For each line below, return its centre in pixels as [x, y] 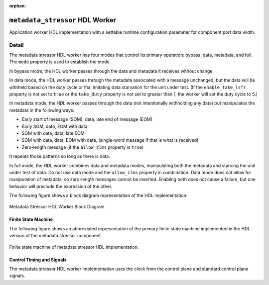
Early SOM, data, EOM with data [55, 126]
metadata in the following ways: [42, 110]
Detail [16, 45]
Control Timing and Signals [38, 260]
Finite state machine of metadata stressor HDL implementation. [74, 247]
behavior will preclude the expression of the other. [61, 186]
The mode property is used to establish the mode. [60, 62]
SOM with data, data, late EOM [53, 133]
